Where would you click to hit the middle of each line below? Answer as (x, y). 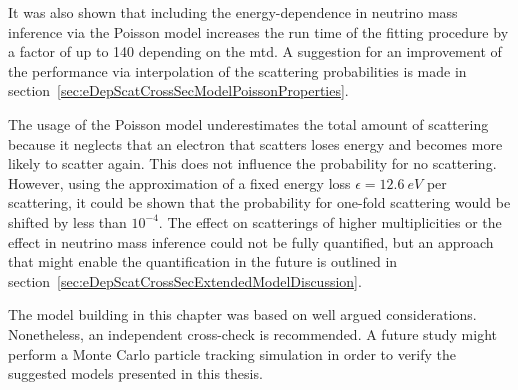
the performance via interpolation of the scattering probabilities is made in (237, 70)
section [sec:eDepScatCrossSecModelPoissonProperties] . (178, 90)
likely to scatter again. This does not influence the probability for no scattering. (252, 163)
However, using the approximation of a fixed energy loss (179, 182)
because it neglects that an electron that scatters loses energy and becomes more (255, 143)
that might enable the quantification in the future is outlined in (203, 261)
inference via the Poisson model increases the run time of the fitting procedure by (258, 31)
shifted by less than (67, 221)
